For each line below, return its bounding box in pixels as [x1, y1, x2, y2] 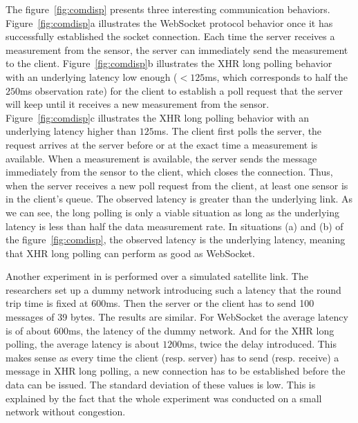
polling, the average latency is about [6, 337, 160, 351]
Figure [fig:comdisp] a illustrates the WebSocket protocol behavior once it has [6, 15, 333, 30]
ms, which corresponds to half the [205, 69, 348, 84]
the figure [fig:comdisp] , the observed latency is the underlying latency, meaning [6, 232, 346, 247]
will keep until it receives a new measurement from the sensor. [6, 97, 270, 111]
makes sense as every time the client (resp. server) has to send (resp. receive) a [6, 350, 339, 364]
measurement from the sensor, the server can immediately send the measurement [6, 42, 348, 57]
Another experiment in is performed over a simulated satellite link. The [6, 269, 308, 283]
